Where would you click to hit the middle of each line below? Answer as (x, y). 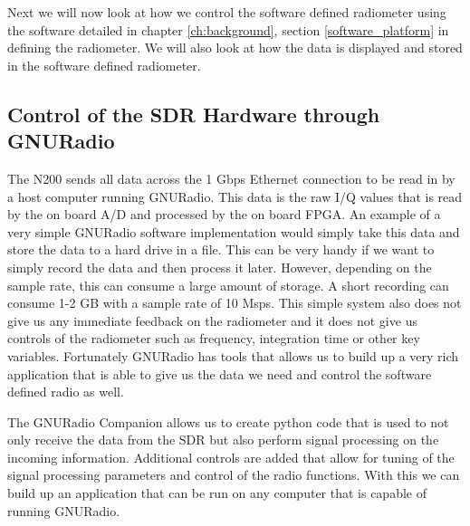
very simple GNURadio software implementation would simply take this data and (234, 231)
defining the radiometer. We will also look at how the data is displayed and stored (235, 48)
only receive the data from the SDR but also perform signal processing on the (223, 440)
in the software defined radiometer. (104, 65)
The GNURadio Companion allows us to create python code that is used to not (228, 421)
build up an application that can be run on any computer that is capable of (217, 493)
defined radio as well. (66, 392)
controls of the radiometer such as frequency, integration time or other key (214, 338)
